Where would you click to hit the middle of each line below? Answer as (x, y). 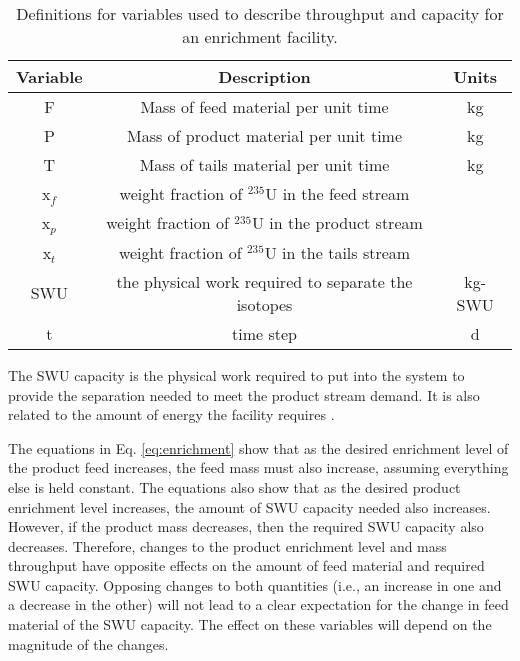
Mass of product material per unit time (265, 135)
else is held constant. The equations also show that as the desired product (234, 486)
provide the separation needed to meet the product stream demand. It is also (244, 394)
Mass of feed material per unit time (264, 106)
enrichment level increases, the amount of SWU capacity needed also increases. (249, 506)
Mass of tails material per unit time (264, 164)
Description (264, 76)
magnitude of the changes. (88, 643)
